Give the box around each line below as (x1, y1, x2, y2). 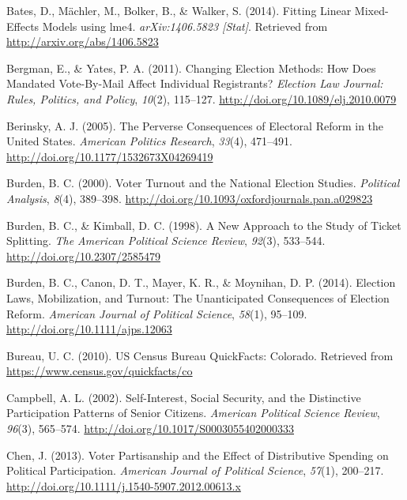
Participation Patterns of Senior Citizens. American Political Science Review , (6, 404, 380, 421)
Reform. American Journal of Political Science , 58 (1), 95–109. (6, 305, 307, 321)
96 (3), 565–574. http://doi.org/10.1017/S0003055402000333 (6, 420, 295, 437)
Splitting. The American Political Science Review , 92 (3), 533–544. (6, 232, 326, 249)
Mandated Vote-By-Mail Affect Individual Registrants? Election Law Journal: (6, 75, 383, 92)
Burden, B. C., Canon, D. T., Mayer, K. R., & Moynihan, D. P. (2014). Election (6, 274, 396, 291)
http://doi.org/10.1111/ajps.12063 (6, 321, 172, 337)
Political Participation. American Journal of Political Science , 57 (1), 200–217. (6, 462, 384, 479)
